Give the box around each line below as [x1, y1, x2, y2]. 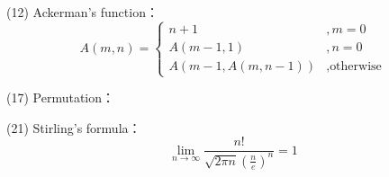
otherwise [330, 59, 382, 73]
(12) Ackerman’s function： [6, 3, 158, 21]
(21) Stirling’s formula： [6, 118, 141, 137]
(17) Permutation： [6, 88, 115, 107]
